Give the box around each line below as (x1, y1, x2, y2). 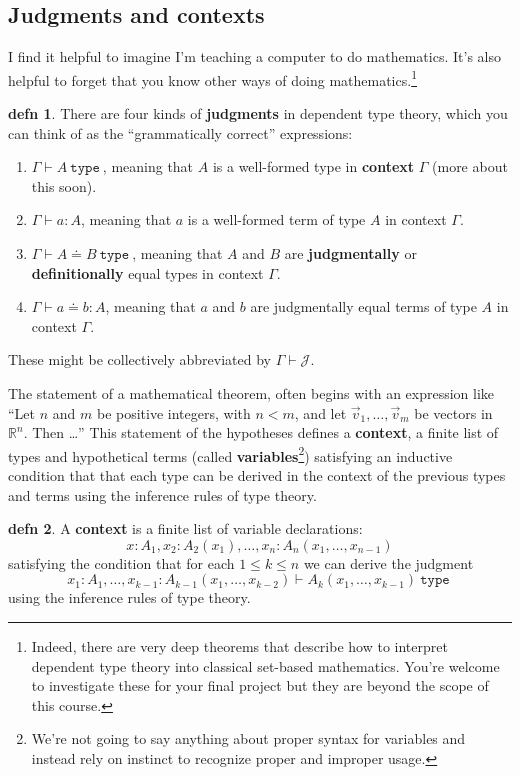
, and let (294, 402, 347, 423)
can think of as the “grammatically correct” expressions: (8, 122, 353, 143)
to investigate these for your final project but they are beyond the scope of (31, 675, 489, 696)
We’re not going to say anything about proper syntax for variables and (31, 728, 466, 749)
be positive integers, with (96, 402, 251, 423)
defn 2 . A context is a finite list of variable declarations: (8, 518, 363, 539)
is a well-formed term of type (187, 209, 366, 230)
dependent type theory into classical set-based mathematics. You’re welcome (31, 655, 500, 676)
